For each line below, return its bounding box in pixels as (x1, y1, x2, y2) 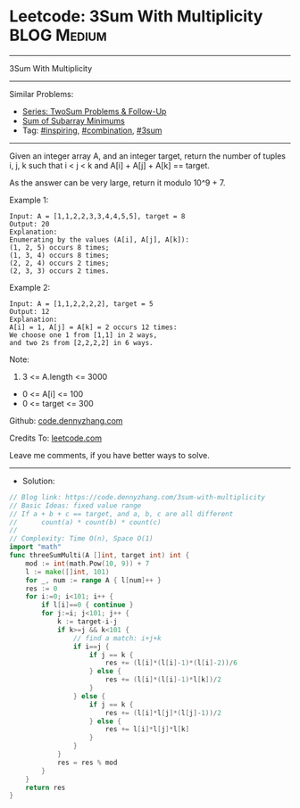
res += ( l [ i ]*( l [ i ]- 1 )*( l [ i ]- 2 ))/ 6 (104, 658, 238, 668)
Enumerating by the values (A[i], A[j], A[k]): (9, 235, 190, 244)
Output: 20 (9, 219, 50, 228)
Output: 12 (9, 307, 50, 316)
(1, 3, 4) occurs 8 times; (9, 251, 110, 260)
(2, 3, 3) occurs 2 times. (9, 266, 110, 276)
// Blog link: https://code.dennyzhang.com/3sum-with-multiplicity (9, 492, 266, 501)
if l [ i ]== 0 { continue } (41, 600, 134, 610)
